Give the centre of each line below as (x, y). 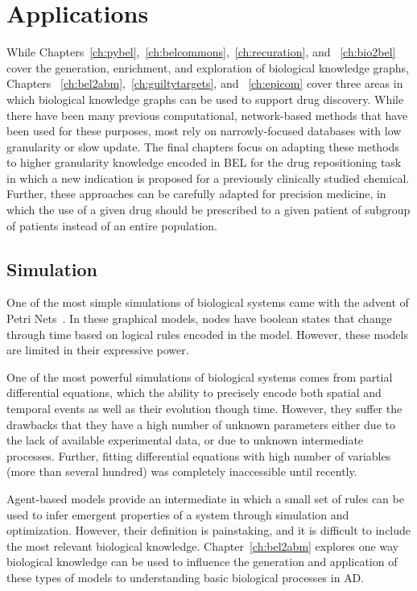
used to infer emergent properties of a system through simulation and (178, 514)
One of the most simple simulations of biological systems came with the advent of (208, 302)
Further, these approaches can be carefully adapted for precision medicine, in (196, 194)
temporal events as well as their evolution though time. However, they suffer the (204, 409)
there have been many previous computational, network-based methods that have (207, 115)
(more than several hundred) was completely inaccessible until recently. (182, 471)
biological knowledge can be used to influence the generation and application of (202, 562)
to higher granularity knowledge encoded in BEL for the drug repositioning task (204, 162)
